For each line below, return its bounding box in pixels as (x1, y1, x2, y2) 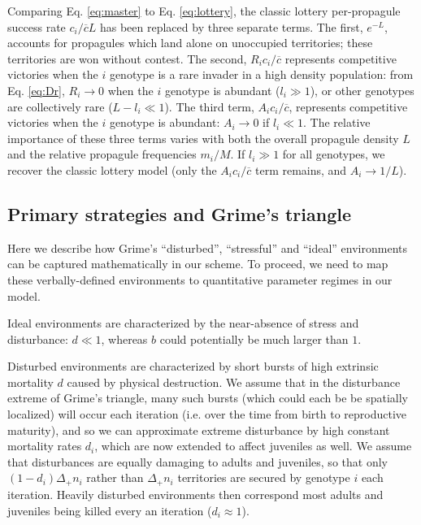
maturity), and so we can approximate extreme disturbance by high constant (7, 421, 390, 438)
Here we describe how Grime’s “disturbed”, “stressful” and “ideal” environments (7, 239, 407, 256)
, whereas (101, 330, 148, 347)
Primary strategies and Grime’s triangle (7, 201, 352, 226)
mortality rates (7, 437, 82, 454)
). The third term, (164, 98, 254, 115)
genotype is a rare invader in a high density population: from (109, 66, 414, 83)
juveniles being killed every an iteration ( (7, 501, 212, 518)
